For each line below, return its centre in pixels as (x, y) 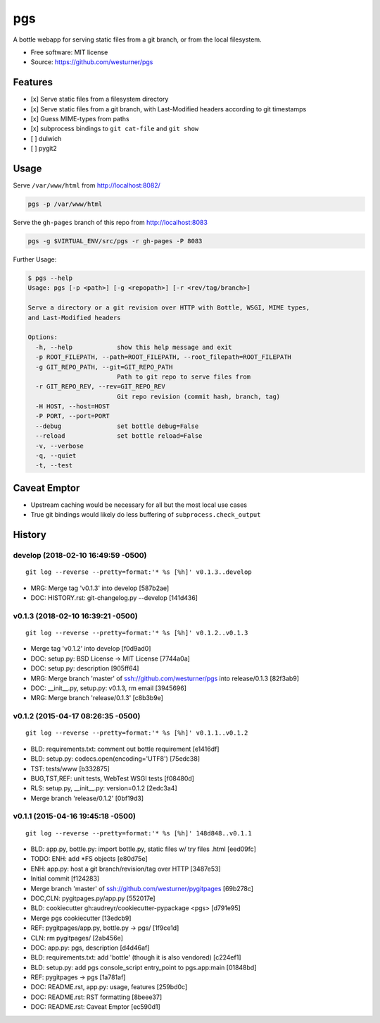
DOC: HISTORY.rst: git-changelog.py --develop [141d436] (114, 598)
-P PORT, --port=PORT (73, 416)
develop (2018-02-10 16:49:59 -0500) (80, 556)
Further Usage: (35, 259)
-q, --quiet (56, 456)
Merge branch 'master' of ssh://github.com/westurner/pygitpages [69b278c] (142, 888)
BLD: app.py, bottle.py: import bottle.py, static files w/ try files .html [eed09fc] (144, 849)
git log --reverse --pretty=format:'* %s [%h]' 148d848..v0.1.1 (139, 833)
